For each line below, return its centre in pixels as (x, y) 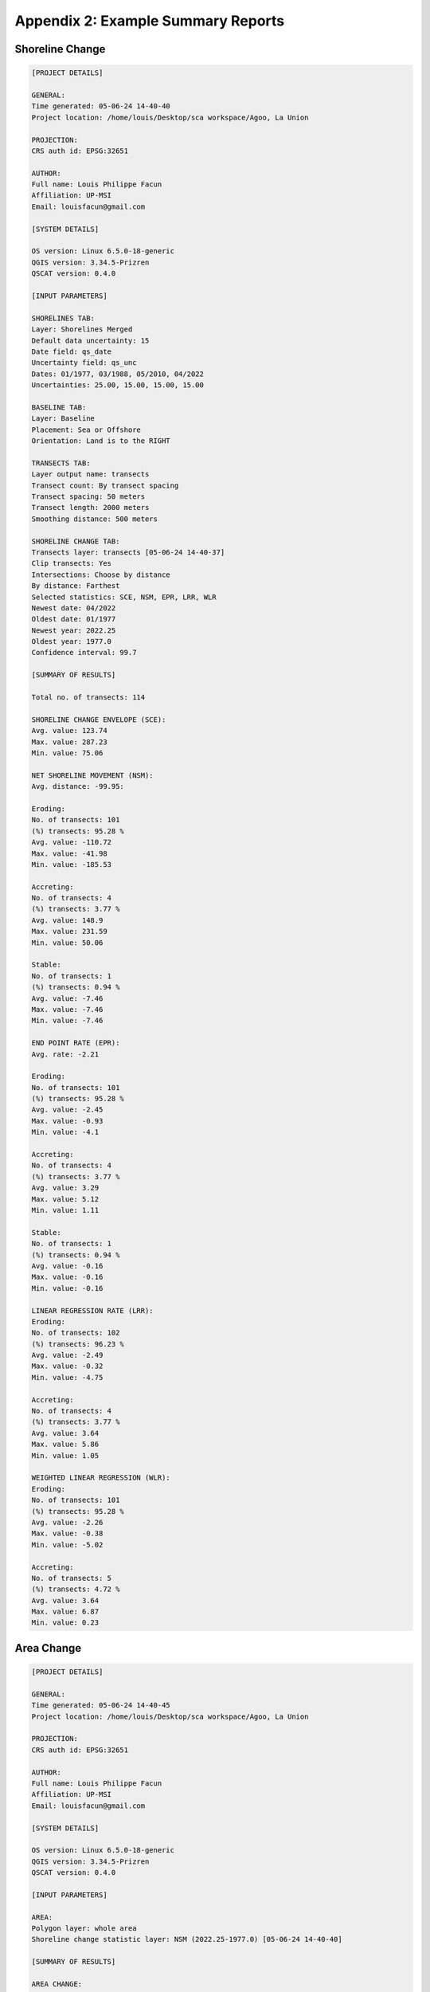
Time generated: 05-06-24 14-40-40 (101, 106)
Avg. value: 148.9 (67, 920)
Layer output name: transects (90, 474)
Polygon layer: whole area (84, 1929)
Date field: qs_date (71, 351)
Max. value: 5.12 (65, 1199)
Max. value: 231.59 (69, 931)
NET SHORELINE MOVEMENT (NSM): (93, 775)
